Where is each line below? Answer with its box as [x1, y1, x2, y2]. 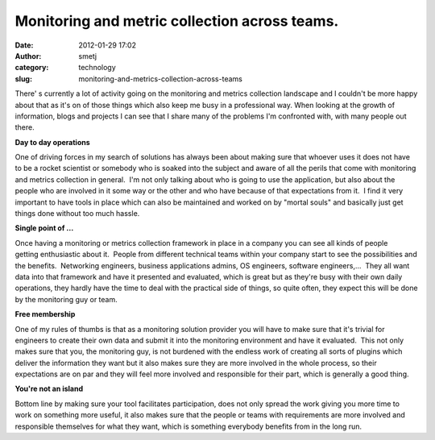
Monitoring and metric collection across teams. [14, 12, 339, 30]
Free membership [14, 309, 76, 319]
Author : [14, 51, 42, 60]
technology [78, 63, 116, 73]
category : [14, 63, 49, 73]
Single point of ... [14, 223, 74, 233]
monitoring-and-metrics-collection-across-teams [78, 73, 243, 84]
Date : [14, 40, 34, 50]
